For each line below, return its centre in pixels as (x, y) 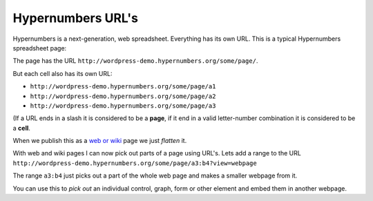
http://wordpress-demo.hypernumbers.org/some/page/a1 (123, 87)
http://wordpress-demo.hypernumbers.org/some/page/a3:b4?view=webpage (135, 163)
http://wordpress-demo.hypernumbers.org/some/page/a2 (123, 96)
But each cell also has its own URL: (63, 73)
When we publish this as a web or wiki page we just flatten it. (100, 141)
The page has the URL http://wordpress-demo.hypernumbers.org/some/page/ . (135, 61)
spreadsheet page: (40, 48)
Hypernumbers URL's (75, 18)
